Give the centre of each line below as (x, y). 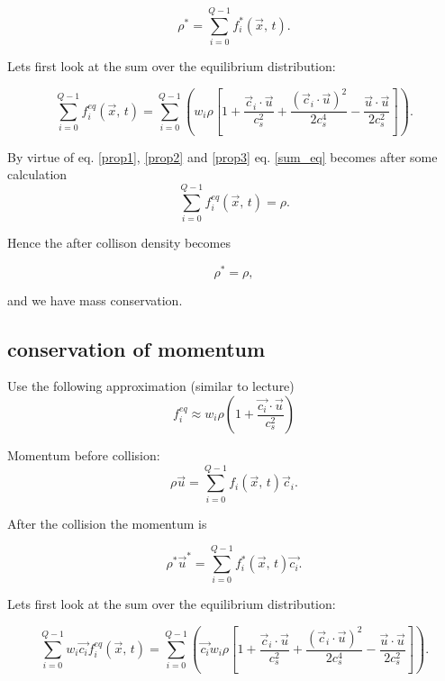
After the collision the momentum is (107, 523)
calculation (37, 174)
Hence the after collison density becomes (119, 242)
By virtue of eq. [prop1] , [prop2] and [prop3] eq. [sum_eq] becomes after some (222, 156)
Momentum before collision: (84, 455)
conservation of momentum (136, 348)
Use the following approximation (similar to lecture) (151, 386)
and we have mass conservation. (95, 300)
